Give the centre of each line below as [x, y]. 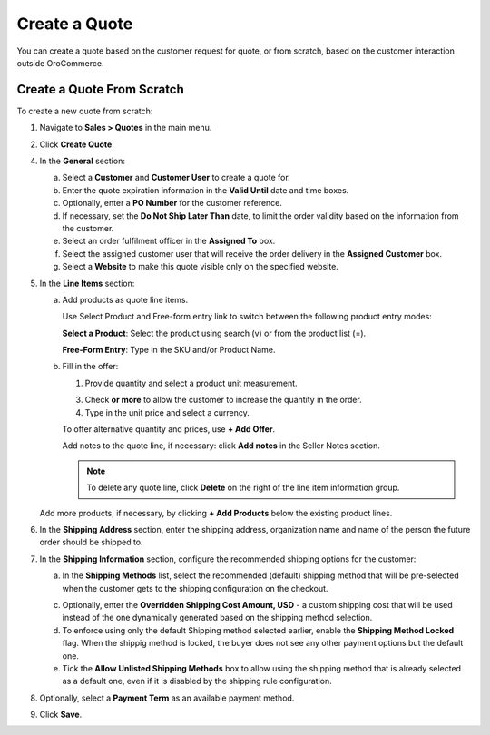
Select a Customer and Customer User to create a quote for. [176, 178]
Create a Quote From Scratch [101, 89]
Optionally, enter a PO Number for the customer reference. [172, 203]
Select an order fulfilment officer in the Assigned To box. [169, 241]
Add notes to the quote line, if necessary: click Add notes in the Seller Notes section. [221, 446]
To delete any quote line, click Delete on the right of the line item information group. [243, 488]
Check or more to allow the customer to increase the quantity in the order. [223, 400]
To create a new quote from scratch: [85, 111]
